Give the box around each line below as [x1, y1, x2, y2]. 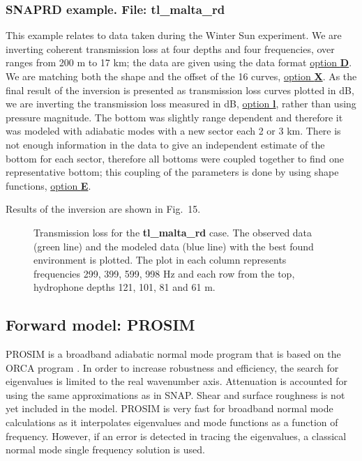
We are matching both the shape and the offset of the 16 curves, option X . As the [6, 69, 357, 83]
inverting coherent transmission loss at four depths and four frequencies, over [6, 41, 335, 56]
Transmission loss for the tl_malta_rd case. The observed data [33, 225, 312, 239]
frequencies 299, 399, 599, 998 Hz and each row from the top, [33, 266, 295, 280]
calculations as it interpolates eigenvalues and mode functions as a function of [6, 415, 338, 430]
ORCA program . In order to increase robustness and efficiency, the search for [6, 360, 339, 375]
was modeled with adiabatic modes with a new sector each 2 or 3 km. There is [6, 123, 341, 138]
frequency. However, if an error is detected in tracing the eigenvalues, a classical [6, 428, 347, 443]
